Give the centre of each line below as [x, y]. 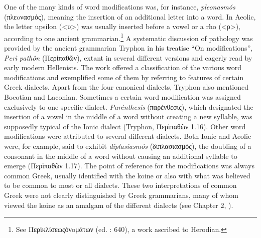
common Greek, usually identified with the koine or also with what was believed [127, 175]
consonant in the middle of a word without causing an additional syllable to [121, 156]
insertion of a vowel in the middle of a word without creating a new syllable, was [128, 116]
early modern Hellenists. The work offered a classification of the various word [123, 67]
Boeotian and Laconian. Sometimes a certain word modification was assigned [122, 97]
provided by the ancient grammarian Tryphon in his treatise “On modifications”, [128, 48]
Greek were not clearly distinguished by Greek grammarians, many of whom [121, 195]
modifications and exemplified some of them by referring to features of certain [124, 77]
